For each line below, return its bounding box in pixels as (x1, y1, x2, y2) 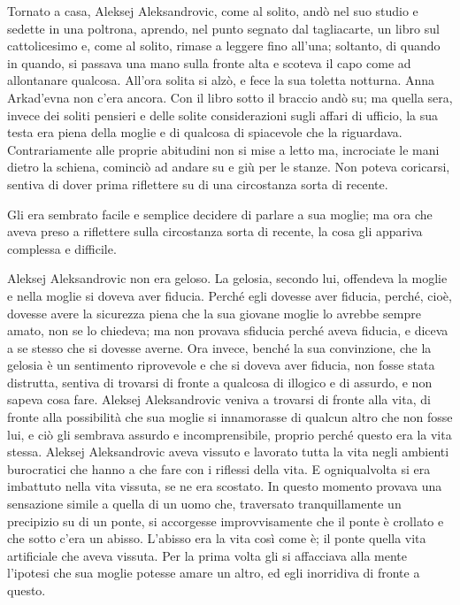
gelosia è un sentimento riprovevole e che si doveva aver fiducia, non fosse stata (7, 356, 435, 374)
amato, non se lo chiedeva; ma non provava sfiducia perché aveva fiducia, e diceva (7, 321, 448, 340)
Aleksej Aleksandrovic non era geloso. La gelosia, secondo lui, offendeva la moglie (7, 269, 448, 287)
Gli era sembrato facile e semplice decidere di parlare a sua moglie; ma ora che (7, 204, 433, 223)
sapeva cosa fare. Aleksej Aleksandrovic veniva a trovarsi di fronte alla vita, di (7, 390, 431, 409)
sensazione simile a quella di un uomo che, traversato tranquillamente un (7, 494, 402, 513)
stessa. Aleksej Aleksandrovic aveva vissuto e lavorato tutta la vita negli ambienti (7, 442, 449, 461)
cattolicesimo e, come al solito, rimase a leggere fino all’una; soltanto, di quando (7, 36, 441, 55)
